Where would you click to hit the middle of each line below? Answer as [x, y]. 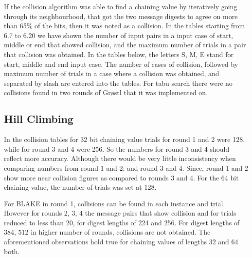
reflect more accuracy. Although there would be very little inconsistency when [120, 158]
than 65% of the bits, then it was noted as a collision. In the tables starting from [125, 26]
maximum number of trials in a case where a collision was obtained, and [112, 73]
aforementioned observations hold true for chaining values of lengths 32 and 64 [121, 242]
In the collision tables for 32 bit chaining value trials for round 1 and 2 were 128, [125, 139]
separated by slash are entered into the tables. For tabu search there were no [118, 83]
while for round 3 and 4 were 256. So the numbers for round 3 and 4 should [117, 149]
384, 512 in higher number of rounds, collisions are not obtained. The [107, 232]
